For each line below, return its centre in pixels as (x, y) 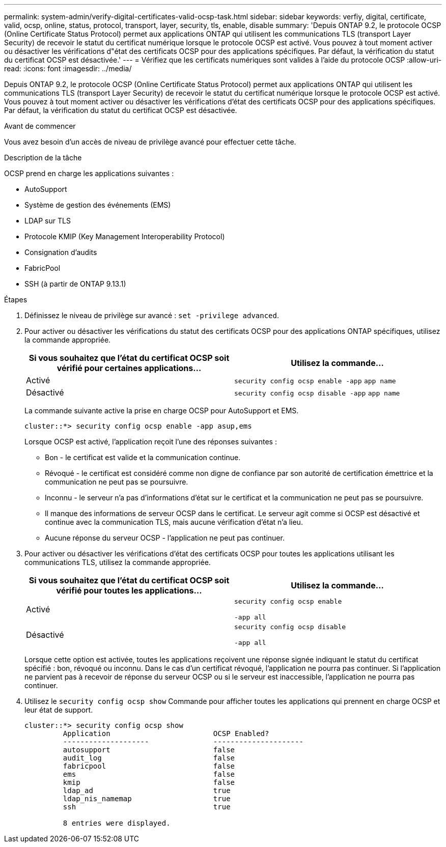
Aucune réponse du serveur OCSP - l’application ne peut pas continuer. (165, 538)
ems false (149, 774)
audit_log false (149, 758)
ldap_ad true (147, 790)
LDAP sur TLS (48, 221)
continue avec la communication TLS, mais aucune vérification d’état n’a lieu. (174, 522)
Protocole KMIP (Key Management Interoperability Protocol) (125, 236)
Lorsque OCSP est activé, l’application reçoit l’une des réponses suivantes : (151, 442)
